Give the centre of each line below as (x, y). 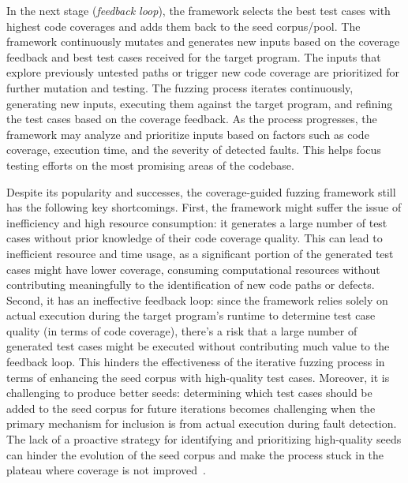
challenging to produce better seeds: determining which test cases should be (189, 393)
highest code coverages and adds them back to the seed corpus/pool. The (183, 26)
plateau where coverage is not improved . (106, 470)
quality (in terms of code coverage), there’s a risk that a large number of (182, 330)
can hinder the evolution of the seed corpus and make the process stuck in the (195, 454)
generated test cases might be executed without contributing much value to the (198, 346)
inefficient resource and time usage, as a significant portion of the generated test (200, 253)
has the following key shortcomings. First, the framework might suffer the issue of (204, 207)
